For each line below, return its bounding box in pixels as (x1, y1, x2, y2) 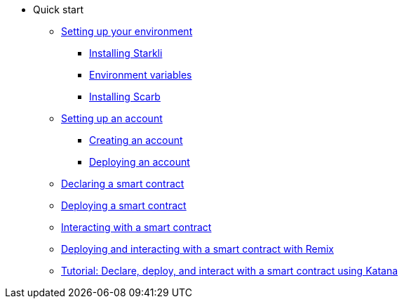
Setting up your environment (61, 25, 193, 37)
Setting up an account (61, 112, 163, 124)
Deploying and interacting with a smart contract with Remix (61, 243, 334, 255)
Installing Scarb (89, 91, 161, 103)
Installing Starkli (89, 47, 163, 59)
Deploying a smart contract (61, 199, 187, 211)
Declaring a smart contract (61, 178, 184, 190)
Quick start (33, 4, 83, 15)
